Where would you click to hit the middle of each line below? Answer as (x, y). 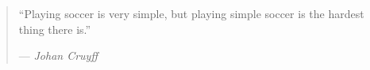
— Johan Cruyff (58, 55)
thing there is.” (55, 29)
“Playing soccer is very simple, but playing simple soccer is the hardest (191, 13)
